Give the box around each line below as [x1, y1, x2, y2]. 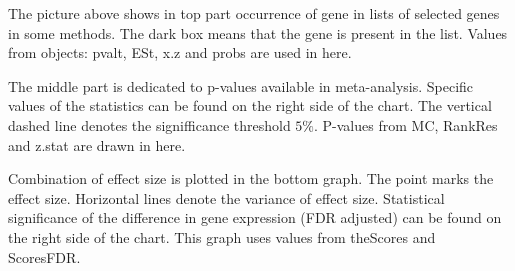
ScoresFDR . [8, 246, 81, 267]
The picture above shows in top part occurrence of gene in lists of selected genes [8, 3, 500, 23]
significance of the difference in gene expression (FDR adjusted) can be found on [8, 207, 502, 228]
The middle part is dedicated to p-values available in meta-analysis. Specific [8, 75, 474, 96]
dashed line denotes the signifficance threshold [8, 114, 291, 135]
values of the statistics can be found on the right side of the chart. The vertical [8, 95, 492, 116]
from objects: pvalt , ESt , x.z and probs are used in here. [8, 42, 352, 63]
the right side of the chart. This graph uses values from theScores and [8, 226, 436, 247]
